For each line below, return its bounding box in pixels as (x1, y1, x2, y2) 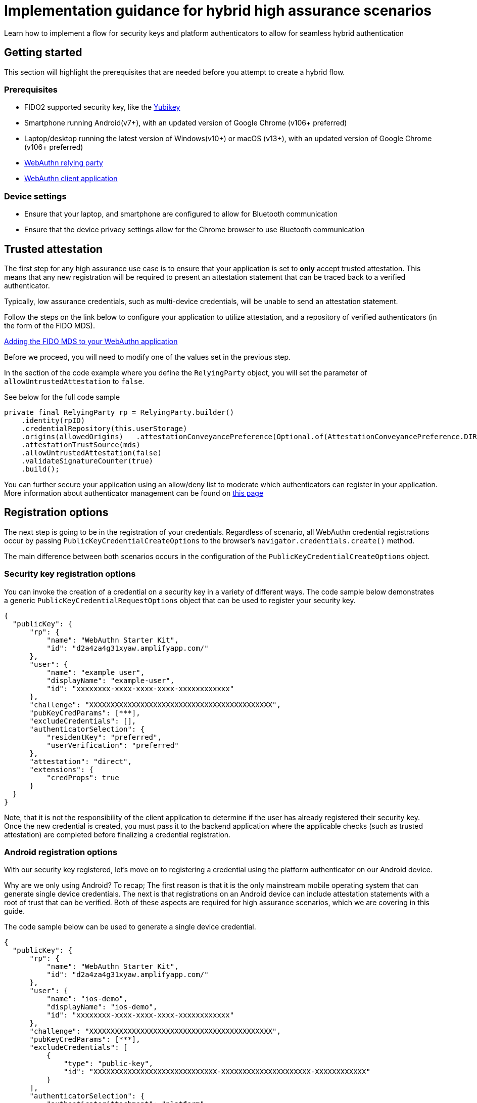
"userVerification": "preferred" (46, 741, 179, 749)
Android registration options (4, 846, 118, 857)
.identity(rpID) (21, 416, 85, 425)
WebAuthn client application (24, 174, 118, 183)
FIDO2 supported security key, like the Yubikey (24, 103, 180, 112)
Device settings (4, 191, 67, 201)
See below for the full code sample (4, 392, 120, 401)
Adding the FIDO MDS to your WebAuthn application (4, 336, 178, 346)
